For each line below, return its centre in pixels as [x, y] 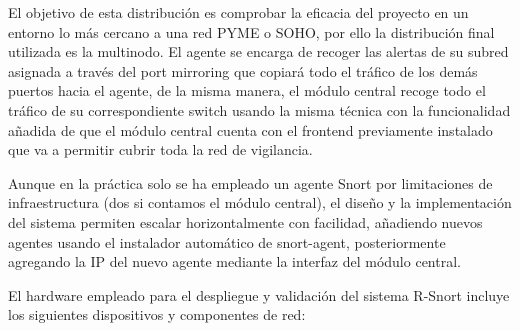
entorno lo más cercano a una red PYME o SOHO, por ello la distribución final [251, 31]
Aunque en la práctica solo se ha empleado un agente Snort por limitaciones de [250, 182]
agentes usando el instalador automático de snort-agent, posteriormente [227, 241]
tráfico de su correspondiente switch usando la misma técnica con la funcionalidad [259, 109]
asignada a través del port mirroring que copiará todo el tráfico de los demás [243, 70]
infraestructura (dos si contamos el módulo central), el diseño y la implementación [260, 202]
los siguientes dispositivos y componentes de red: [157, 314]
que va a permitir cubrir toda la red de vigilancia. [160, 149]
